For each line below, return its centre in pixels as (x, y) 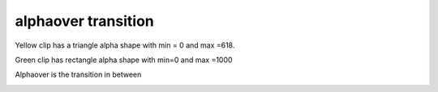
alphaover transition (84, 21)
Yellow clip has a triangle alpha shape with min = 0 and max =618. (125, 45)
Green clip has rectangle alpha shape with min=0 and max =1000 (124, 60)
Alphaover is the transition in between (78, 75)
